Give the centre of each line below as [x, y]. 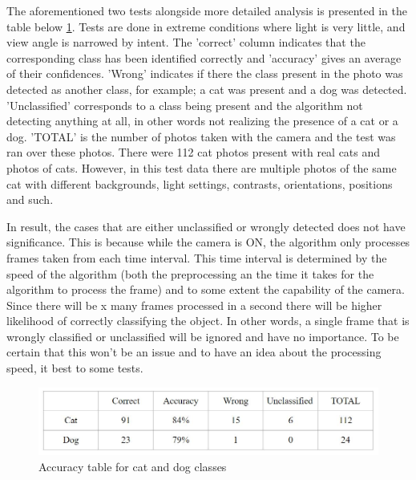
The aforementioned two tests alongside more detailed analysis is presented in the [207, 10]
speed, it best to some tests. [75, 368]
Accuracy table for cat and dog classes [133, 466]
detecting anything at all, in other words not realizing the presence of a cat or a [202, 121]
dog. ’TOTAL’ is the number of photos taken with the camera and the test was [201, 136]
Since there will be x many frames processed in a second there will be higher [194, 305]
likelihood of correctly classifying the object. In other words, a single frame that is [208, 321]
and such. [30, 199]
